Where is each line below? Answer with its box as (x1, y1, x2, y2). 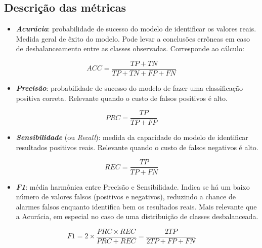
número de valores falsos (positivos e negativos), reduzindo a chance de (16, 191, 236, 202)
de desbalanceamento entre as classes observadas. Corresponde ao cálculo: (16, 43, 244, 54)
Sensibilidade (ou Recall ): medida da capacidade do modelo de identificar (16, 132, 248, 143)
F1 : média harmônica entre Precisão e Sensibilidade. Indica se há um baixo (16, 181, 250, 192)
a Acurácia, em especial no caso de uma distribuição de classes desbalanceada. (16, 211, 258, 222)
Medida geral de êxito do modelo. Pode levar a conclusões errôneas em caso (16, 33, 250, 44)
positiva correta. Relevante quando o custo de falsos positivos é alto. (16, 92, 228, 103)
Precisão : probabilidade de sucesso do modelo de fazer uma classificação (16, 83, 243, 93)
